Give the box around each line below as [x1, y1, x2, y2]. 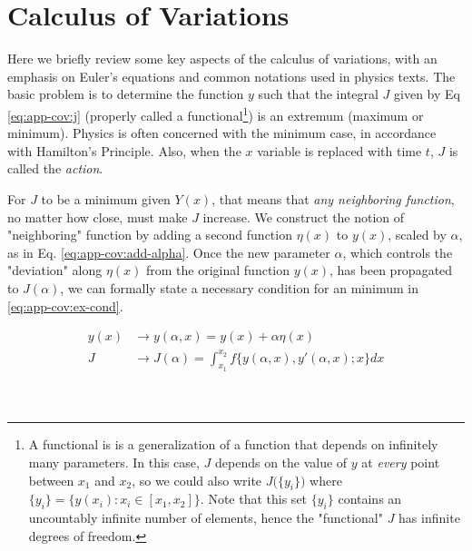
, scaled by [388, 225, 447, 244]
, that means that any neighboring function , [211, 189, 455, 208]
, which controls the [342, 242, 453, 261]
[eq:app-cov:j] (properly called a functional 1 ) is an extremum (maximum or [7, 103, 424, 124]
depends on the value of [215, 453, 348, 472]
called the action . [7, 159, 103, 178]
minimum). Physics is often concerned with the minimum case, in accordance [7, 123, 437, 143]
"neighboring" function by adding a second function [7, 225, 292, 244]
